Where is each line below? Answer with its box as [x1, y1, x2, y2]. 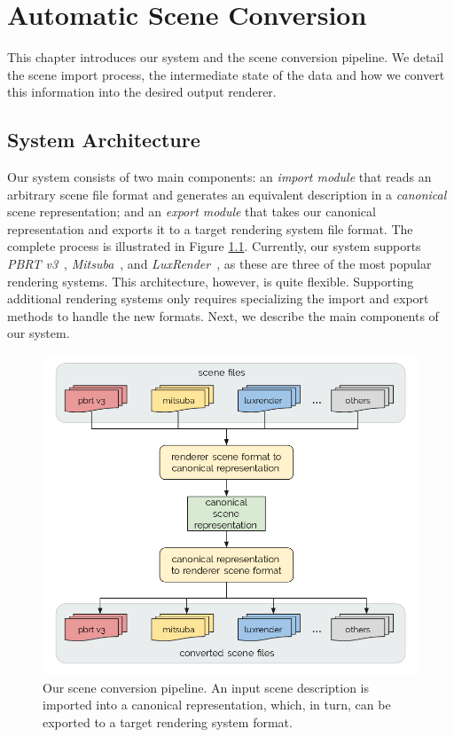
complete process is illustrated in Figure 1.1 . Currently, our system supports [7, 237, 421, 255]
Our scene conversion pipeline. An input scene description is [43, 678, 370, 696]
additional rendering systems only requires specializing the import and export [7, 289, 429, 308]
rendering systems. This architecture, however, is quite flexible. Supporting [7, 271, 414, 290]
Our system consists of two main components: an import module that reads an [7, 168, 432, 186]
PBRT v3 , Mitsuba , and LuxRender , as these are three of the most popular [7, 255, 432, 273]
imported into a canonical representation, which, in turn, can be [43, 695, 391, 714]
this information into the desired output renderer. [7, 82, 277, 101]
